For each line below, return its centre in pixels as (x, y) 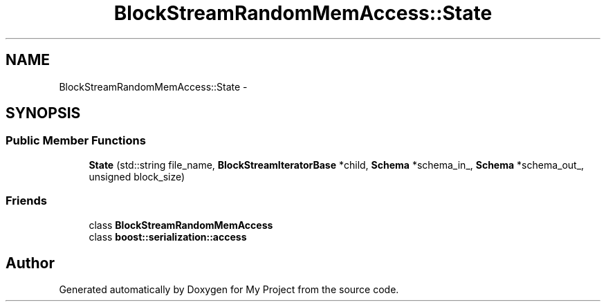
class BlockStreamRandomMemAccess (181, 225)
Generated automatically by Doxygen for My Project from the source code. (229, 290)
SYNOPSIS (43, 113)
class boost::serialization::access (168, 236)
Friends (26, 201)
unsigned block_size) (137, 176)
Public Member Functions (76, 141)
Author (30, 263)
